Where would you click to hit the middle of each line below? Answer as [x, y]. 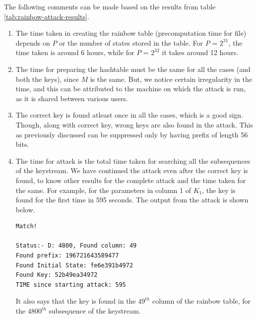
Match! [26, 226]
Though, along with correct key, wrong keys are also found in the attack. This [134, 124]
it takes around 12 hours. [200, 52]
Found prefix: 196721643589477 [67, 256]
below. [25, 209]
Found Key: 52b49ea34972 [57, 275]
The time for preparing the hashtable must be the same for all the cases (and [133, 69]
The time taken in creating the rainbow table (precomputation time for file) [131, 33]
